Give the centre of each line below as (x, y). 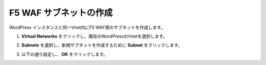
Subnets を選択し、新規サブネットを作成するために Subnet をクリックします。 (102, 45)
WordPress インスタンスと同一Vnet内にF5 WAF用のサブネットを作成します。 (87, 27)
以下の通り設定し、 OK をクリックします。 (65, 54)
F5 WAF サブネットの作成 (61, 13)
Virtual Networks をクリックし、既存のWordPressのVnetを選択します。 (94, 36)
